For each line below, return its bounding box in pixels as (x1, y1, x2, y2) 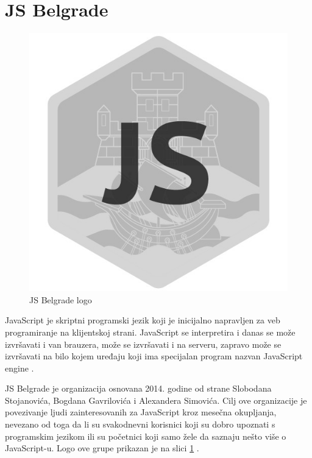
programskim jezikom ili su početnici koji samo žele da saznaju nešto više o (5, 429, 286, 442)
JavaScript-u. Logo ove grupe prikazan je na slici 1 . (5, 442, 199, 454)
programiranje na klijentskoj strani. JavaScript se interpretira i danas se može (5, 325, 296, 338)
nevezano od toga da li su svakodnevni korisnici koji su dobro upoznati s (5, 418, 275, 431)
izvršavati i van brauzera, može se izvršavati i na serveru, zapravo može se (5, 337, 282, 350)
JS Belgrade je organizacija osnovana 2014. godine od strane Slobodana (5, 382, 272, 395)
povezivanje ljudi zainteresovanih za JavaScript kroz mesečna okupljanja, (5, 406, 277, 418)
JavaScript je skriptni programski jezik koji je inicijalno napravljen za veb (5, 314, 280, 326)
